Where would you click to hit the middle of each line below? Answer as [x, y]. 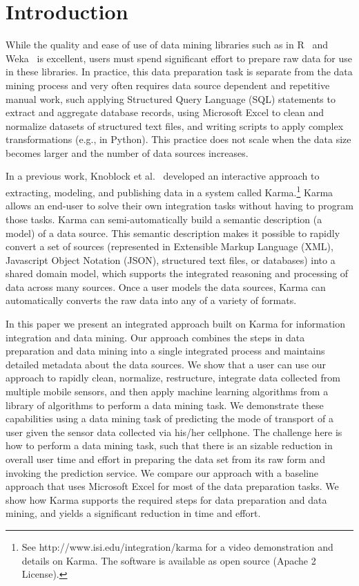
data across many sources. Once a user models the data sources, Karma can [166, 286]
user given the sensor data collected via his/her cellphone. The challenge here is [174, 432]
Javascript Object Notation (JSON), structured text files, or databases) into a [171, 259]
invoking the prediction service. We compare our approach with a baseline [162, 472]
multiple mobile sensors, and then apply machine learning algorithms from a [167, 391]
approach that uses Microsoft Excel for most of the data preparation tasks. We [172, 486]
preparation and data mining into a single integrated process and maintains [165, 351]
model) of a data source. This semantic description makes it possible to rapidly [173, 233]
